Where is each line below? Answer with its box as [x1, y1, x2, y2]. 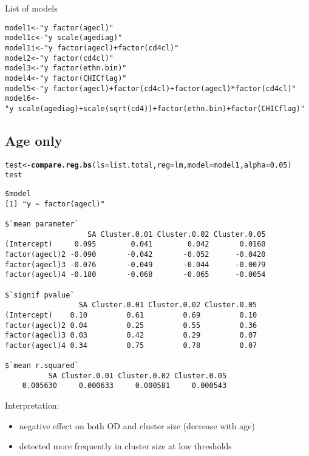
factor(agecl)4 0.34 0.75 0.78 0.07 [5, 341, 257, 350]
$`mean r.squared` [5, 361, 79, 370]
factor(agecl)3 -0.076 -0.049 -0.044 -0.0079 [5, 260, 266, 269]
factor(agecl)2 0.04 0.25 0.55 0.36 [5, 321, 257, 330]
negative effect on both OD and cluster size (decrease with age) [19, 419, 255, 432]
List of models [5, 2, 58, 14]
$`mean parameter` [5, 219, 79, 228]
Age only [5, 131, 63, 149]
